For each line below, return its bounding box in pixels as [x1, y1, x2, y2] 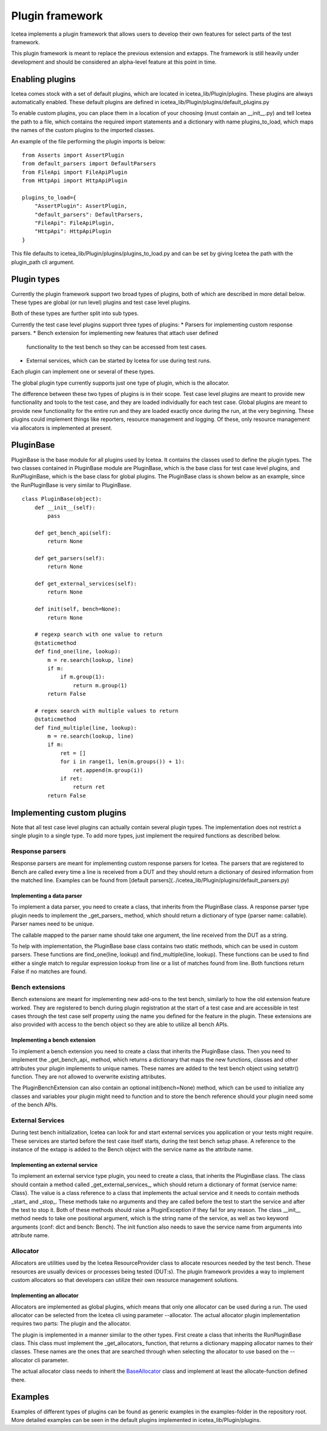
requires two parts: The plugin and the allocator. [11, 1320, 131, 1327]
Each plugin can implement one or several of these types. [11, 368, 155, 375]
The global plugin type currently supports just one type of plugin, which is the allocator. [11, 379, 230, 386]
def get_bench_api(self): [34, 529, 112, 536]
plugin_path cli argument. [11, 258, 75, 266]
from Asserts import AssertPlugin [22, 151, 124, 159]
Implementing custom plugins [11, 807, 127, 818]
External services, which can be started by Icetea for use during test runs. [26, 357, 211, 364]
